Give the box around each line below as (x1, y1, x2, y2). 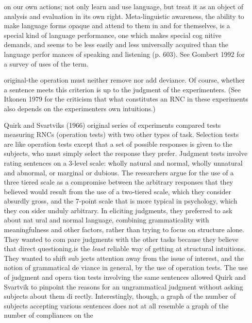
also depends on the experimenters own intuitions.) (4, 103, 156, 113)
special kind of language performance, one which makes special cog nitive (4, 30, 221, 40)
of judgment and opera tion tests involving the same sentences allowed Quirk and (4, 272, 246, 282)
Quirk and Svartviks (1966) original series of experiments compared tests (4, 119, 221, 130)
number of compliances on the (4, 310, 93, 320)
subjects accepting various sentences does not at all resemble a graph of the (4, 300, 229, 310)
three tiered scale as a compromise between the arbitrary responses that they (4, 177, 234, 187)
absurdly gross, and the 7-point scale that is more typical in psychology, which (4, 196, 237, 206)
